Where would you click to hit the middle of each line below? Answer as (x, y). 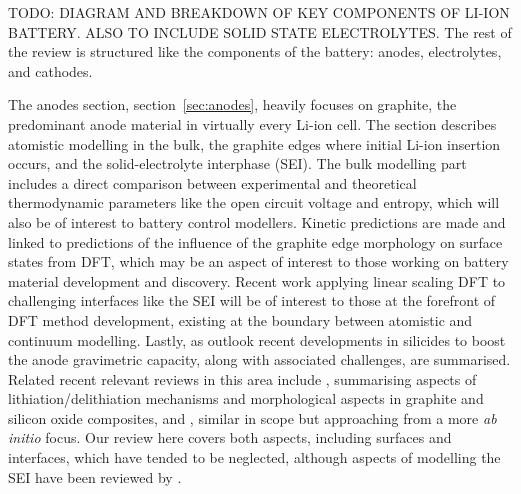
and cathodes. (50, 70)
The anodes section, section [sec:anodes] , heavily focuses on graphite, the (232, 104)
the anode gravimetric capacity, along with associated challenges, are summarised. (259, 359)
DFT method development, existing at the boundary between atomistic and (240, 319)
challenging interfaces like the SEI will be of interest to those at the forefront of (252, 300)
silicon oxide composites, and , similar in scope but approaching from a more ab (252, 417)
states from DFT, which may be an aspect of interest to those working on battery (258, 261)
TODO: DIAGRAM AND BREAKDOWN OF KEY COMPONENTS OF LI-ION (259, 12)
